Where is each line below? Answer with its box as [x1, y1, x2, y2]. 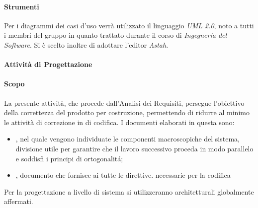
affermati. [4, 196, 33, 207]
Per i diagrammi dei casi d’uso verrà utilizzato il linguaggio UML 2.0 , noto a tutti [4, 20, 254, 30]
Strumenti [4, 1, 39, 11]
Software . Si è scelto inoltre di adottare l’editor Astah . [4, 39, 169, 50]
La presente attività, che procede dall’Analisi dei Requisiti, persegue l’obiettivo [4, 97, 245, 108]
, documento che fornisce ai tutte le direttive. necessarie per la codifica [15, 170, 231, 180]
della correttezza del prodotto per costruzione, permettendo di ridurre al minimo [4, 107, 250, 118]
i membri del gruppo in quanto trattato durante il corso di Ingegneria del [4, 30, 227, 40]
